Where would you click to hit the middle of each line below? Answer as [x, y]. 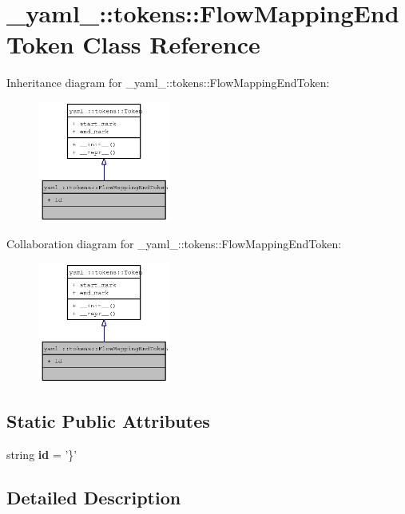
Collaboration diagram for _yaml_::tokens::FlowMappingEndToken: [174, 243]
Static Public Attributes [108, 420]
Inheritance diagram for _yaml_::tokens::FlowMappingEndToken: [168, 83]
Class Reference [171, 44]
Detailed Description [94, 497]
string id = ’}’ [42, 454]
